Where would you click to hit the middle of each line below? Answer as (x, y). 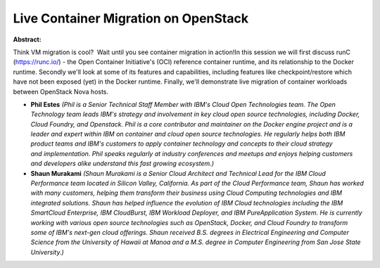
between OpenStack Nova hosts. (61, 91)
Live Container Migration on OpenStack (131, 18)
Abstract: (27, 39)
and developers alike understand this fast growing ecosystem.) (122, 164)
